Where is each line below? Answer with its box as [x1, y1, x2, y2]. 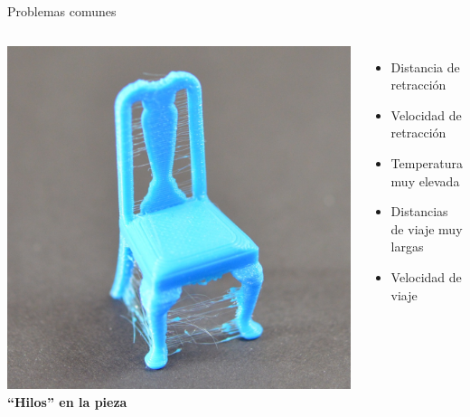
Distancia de [390, 57, 460, 76]
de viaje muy [390, 219, 463, 238]
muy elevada [390, 171, 460, 190]
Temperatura [390, 153, 463, 172]
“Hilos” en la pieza [7, 392, 127, 411]
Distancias [390, 202, 448, 221]
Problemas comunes [7, 2, 117, 20]
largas [390, 237, 424, 256]
